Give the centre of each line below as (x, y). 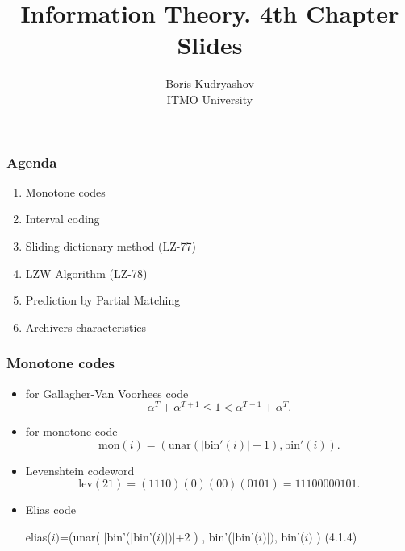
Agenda (32, 162)
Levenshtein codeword (80, 470)
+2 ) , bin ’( (204, 537)
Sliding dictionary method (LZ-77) (111, 245)
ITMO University (210, 99)
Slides (210, 45)
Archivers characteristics (86, 327)
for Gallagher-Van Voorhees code (107, 393)
